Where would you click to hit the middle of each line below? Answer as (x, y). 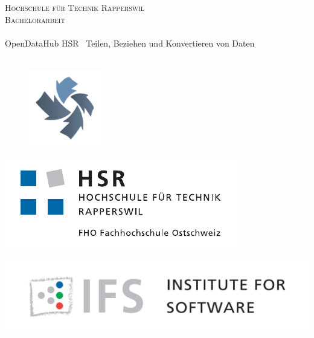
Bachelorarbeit (35, 19)
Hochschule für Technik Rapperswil (75, 7)
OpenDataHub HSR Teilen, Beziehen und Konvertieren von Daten (130, 43)
